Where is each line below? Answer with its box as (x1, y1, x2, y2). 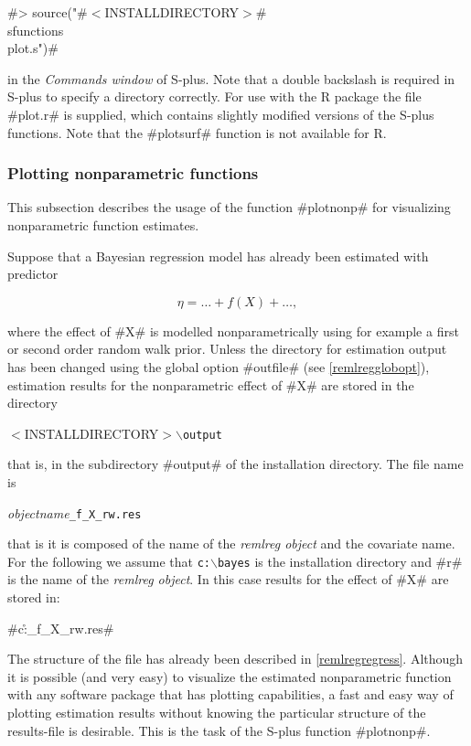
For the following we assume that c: (7, 551, 210, 570)
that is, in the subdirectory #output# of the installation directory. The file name (7, 454, 464, 474)
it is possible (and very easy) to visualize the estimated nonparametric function (7, 666, 452, 686)
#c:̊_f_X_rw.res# (7, 618, 114, 637)
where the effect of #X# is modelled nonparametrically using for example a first (7, 321, 459, 340)
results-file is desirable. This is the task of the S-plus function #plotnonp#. (7, 720, 431, 740)
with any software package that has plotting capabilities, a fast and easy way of (7, 685, 454, 704)
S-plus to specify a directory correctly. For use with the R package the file (7, 87, 422, 106)
